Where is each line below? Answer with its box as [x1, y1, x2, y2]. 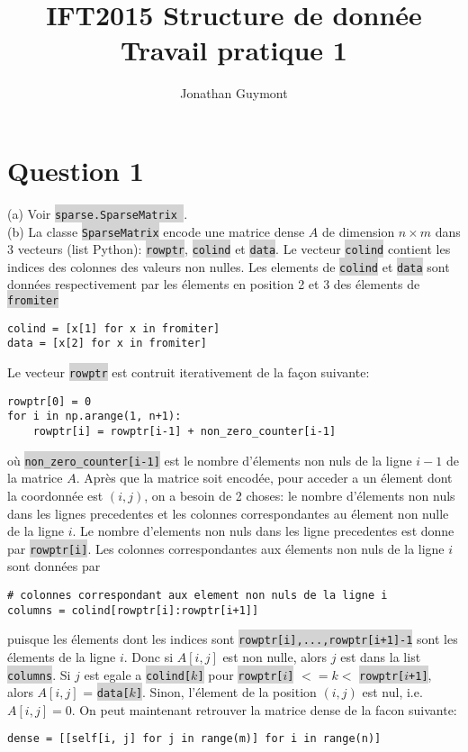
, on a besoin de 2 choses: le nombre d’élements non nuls [144, 485, 455, 504]
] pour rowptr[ [197, 665, 283, 684]
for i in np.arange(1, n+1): [7, 410, 182, 423]
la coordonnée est [7, 485, 103, 504]
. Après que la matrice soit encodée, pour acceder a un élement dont [76, 468, 453, 487]
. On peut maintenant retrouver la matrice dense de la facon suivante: [71, 700, 457, 719]
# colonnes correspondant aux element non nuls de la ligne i [7, 588, 388, 602]
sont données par [7, 557, 101, 575]
